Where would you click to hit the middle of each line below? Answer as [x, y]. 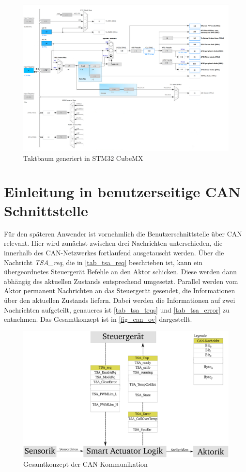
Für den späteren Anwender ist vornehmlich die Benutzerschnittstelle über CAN [123, 233]
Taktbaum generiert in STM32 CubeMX [83, 158]
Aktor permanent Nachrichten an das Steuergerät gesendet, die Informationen [120, 291]
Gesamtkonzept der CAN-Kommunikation [85, 464]
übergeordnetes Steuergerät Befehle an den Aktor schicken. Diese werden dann [121, 272]
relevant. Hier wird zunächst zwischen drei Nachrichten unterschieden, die [113, 243]
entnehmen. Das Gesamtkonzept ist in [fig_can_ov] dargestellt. [98, 319]
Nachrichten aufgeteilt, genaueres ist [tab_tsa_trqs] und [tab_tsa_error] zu [117, 309]
